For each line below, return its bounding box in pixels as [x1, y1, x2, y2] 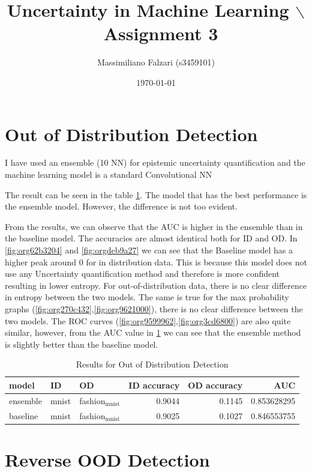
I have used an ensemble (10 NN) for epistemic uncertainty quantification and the [5, 156, 305, 169]
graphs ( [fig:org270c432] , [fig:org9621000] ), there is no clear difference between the [5, 302, 303, 315]
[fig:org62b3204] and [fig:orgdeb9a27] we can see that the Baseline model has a [5, 244, 293, 256]
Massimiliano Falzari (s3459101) [97, 56, 215, 68]
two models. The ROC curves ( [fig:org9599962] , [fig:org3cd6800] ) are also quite [5, 314, 291, 327]
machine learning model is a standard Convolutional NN [5, 168, 212, 181]
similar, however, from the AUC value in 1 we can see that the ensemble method [5, 326, 301, 339]
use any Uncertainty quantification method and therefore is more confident [5, 267, 280, 280]
